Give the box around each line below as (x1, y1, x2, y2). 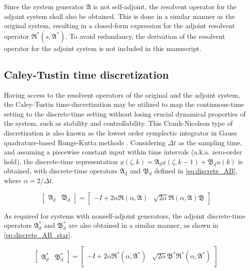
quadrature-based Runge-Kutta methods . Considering (4, 137, 166, 147)
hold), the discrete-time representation (4, 156, 118, 166)
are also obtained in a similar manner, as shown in (68, 220, 218, 230)
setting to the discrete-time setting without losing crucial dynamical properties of (4, 108, 246, 119)
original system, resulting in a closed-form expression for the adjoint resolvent (4, 20, 235, 31)
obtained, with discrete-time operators (4, 166, 117, 176)
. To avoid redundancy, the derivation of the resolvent (65, 31, 225, 41)
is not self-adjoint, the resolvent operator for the (93, 1, 237, 11)
